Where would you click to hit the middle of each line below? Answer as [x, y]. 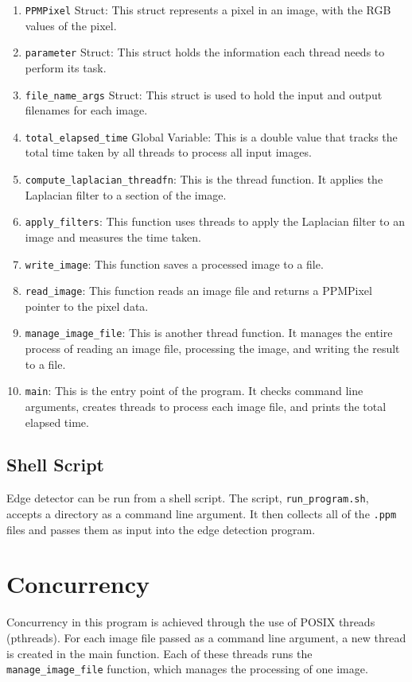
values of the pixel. [71, 25]
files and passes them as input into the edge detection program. [161, 529]
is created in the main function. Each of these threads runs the [159, 653]
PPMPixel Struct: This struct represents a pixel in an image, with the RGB [208, 10]
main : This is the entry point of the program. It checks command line [194, 391]
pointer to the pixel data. [87, 306]
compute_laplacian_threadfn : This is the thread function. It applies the [204, 179]
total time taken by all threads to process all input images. [168, 152]
